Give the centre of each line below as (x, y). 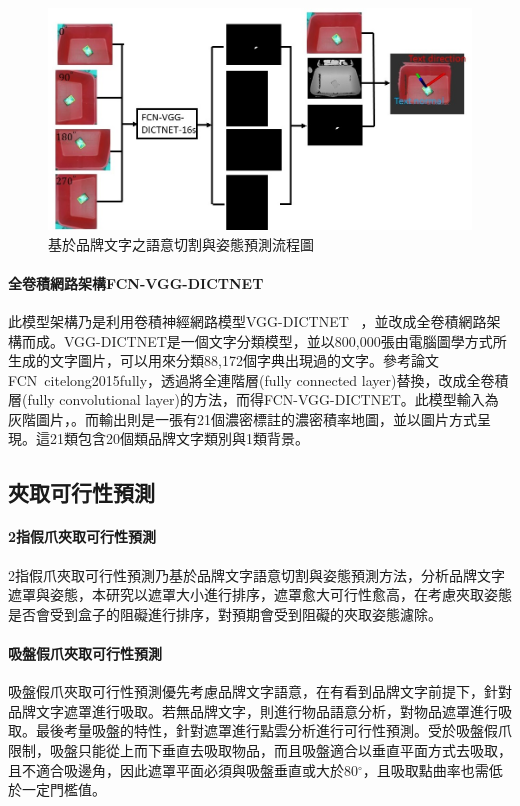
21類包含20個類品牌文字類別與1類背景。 (179, 438)
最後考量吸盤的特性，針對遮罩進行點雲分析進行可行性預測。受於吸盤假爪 (273, 730)
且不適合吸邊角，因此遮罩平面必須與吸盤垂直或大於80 (183, 769)
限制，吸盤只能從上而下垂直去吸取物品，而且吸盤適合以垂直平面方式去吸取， (260, 750)
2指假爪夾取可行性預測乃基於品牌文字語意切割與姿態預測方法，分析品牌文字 (256, 574)
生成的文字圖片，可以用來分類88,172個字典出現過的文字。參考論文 (223, 360)
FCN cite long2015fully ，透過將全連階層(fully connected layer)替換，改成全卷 (251, 379)
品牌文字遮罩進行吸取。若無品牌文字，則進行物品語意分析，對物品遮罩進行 (253, 710)
